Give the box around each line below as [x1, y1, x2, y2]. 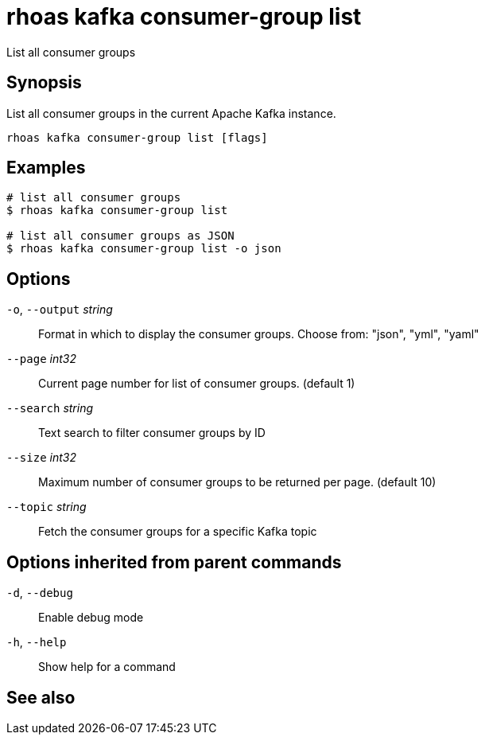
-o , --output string [6, 302, 113, 317]
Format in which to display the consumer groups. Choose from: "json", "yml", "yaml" [38, 327, 479, 341]
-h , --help [6, 635, 67, 649]
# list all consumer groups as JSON [6, 229, 235, 243]
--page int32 [6, 352, 76, 366]
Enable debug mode [38, 610, 144, 625]
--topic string [6, 500, 87, 514]
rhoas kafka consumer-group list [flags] [6, 131, 268, 144]
